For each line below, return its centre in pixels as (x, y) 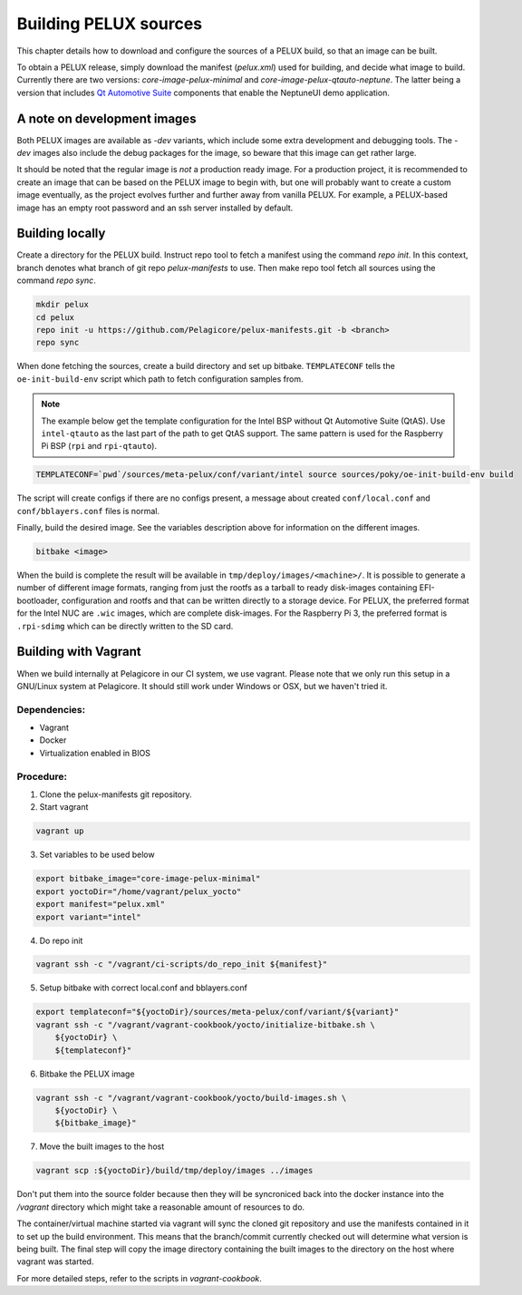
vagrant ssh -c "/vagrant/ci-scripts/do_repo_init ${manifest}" (182, 964)
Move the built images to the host (102, 1146)
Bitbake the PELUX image (87, 1074)
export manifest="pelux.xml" (101, 904)
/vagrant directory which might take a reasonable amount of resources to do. (161, 1207)
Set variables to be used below (97, 855)
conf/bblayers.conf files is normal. (88, 511)
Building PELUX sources (110, 24)
